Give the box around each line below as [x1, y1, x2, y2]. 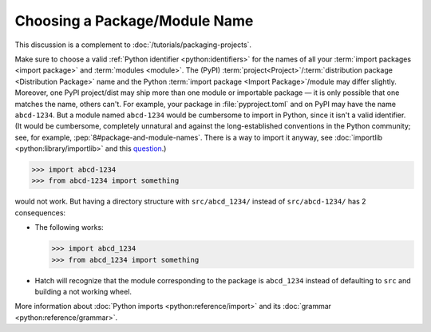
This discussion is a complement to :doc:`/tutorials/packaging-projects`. [14, 40, 251, 49]
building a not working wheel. [34, 287, 132, 296]
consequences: [14, 207, 66, 217]
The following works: [34, 223, 104, 232]
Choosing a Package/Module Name [14, 12, 254, 30]
